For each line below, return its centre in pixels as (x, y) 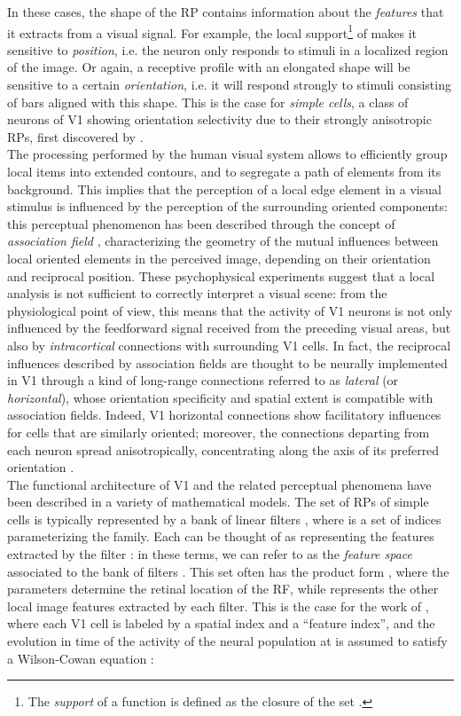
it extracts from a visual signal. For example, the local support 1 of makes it (212, 31)
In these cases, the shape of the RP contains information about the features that (226, 12)
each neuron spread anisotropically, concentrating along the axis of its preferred (223, 449)
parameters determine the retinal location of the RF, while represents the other (223, 589)
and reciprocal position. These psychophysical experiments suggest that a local (221, 275)
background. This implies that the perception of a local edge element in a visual (224, 189)
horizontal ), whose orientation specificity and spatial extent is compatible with (220, 397)
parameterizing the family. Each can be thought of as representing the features (221, 536)
